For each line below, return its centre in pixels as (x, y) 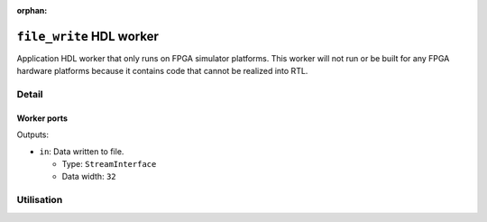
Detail (30, 95)
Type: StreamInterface (109, 164)
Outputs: (33, 134)
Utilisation (40, 200)
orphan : (32, 10)
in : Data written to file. (82, 151)
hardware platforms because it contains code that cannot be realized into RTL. (162, 71)
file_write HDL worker (88, 36)
